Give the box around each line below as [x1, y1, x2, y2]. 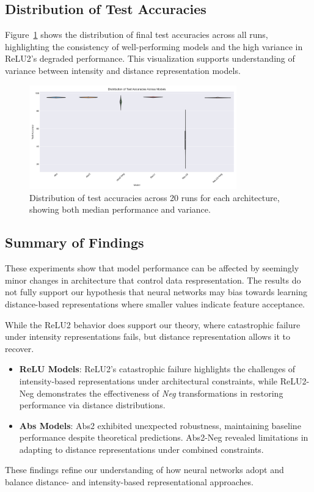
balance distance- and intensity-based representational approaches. [5, 475, 254, 488]
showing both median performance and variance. [29, 203, 211, 216]
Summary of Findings [5, 233, 144, 252]
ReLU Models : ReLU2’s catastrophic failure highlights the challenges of [19, 362, 296, 375]
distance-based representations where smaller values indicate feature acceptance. [5, 297, 305, 310]
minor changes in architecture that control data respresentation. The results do [5, 273, 301, 286]
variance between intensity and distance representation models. [5, 64, 241, 76]
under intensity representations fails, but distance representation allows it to [5, 330, 291, 343]
